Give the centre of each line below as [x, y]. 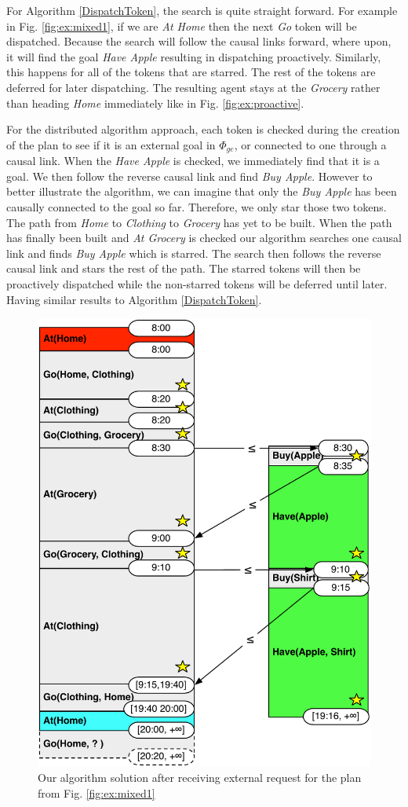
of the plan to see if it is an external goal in [111, 144]
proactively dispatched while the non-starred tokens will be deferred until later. [197, 283]
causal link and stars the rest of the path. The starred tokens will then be [184, 268]
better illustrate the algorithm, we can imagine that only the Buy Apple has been [202, 191]
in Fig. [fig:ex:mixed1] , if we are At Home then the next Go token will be [182, 26]
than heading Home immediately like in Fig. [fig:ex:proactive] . [155, 103]
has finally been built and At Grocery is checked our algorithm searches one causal [204, 238]
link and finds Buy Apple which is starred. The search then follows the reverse [194, 253]
